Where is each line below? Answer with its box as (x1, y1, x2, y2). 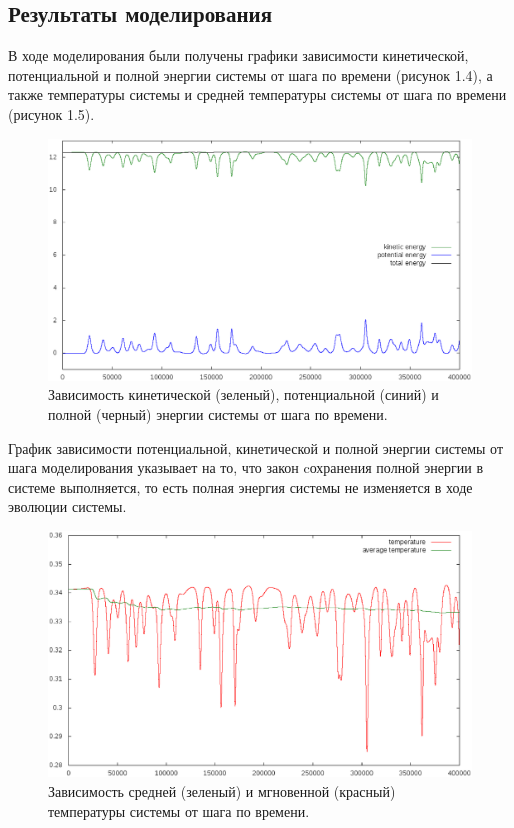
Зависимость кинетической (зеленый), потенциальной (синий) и (48, 384, 439, 405)
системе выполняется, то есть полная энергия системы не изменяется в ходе (8, 476, 473, 497)
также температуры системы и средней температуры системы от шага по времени (8, 84, 507, 105)
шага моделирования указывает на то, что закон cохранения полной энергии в (8, 457, 483, 478)
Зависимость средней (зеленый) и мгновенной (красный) (48, 780, 396, 801)
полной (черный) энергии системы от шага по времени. (48, 403, 388, 424)
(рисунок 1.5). (8, 103, 95, 124)
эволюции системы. (8, 496, 127, 517)
